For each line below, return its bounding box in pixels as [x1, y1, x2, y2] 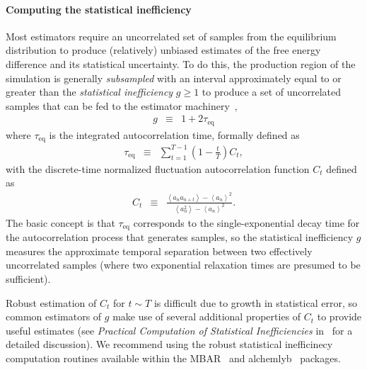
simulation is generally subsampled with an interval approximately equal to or [6, 70, 342, 85]
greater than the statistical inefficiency [6, 84, 173, 99]
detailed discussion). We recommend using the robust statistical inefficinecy [6, 337, 333, 352]
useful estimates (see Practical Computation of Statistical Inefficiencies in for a [6, 323, 353, 337]
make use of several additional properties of [112, 309, 301, 324]
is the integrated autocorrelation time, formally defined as [49, 127, 300, 142]
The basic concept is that [6, 215, 115, 230]
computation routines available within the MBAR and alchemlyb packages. [6, 351, 341, 365]
